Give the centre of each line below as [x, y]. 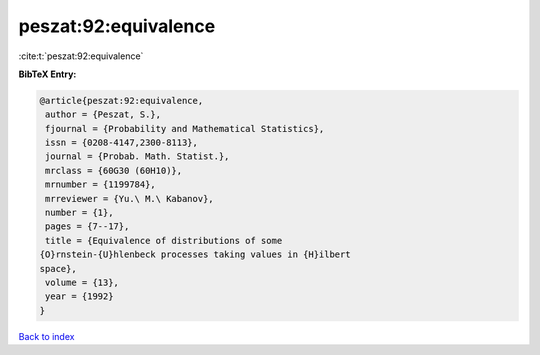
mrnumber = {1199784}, [101, 184]
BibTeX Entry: [47, 74]
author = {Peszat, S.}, [103, 114]
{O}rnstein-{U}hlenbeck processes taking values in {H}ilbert [195, 254]
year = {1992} [79, 296]
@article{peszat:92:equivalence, [121, 100]
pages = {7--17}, [87, 226]
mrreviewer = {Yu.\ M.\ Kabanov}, [129, 198]
